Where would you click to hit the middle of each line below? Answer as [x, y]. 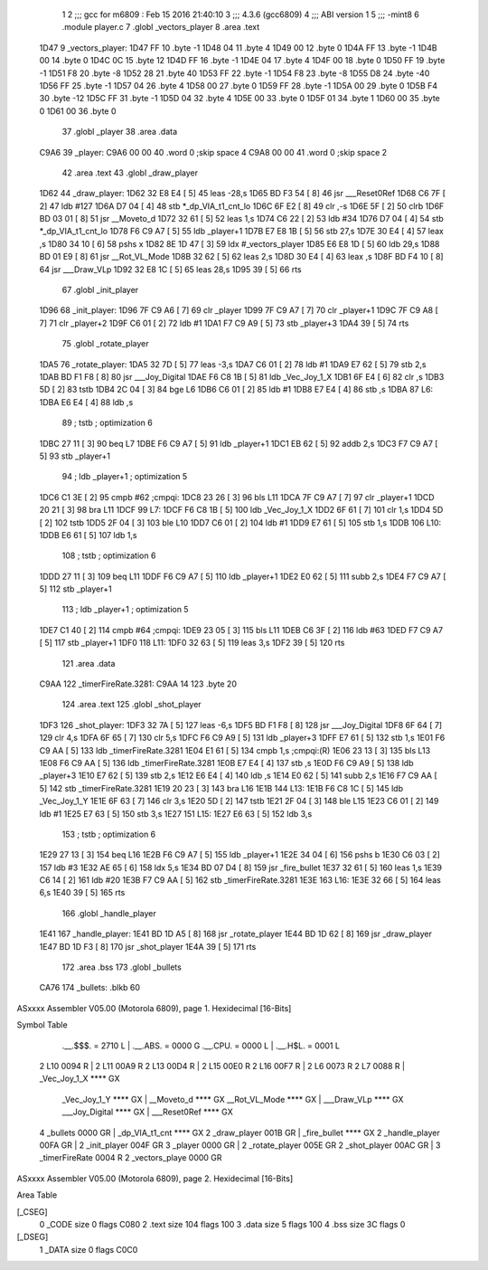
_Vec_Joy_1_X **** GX [80, 1079]
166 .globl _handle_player [109, 913]
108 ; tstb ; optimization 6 [109, 555]
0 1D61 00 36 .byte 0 [78, 111]
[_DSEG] [33, 1237]
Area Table [37, 1195]
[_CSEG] [33, 1211]
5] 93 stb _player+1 [75, 456]
